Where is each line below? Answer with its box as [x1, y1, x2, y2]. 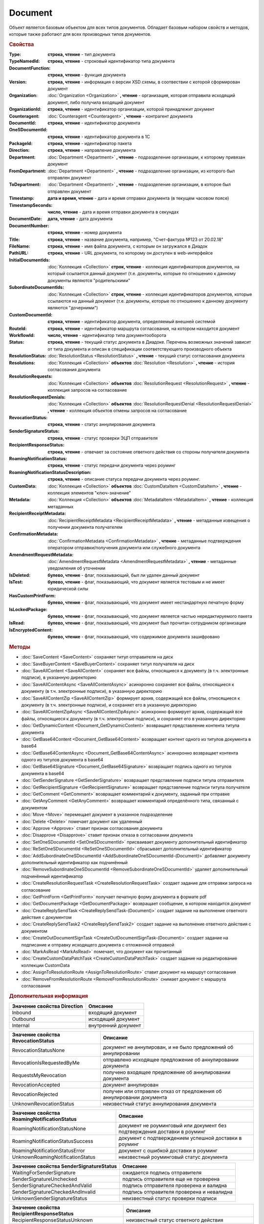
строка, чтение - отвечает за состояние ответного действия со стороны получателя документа [47, 448, 249, 455]
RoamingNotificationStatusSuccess [12, 1138, 93, 1145]
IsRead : [9, 620, 25, 626]
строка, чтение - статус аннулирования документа [47, 422, 155, 427]
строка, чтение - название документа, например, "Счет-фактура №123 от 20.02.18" [47, 236, 223, 242]
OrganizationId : [9, 106, 42, 112]
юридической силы [47, 586, 88, 592]
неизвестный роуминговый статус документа [118, 1153, 228, 1160]
